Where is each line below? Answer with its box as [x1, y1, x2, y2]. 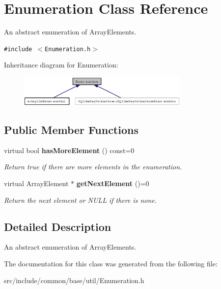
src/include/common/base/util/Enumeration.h [4, 275, 144, 285]
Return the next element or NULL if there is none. [4, 194, 157, 205]
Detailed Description [4, 219, 111, 234]
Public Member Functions [4, 122, 138, 137]
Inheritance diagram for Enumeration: [4, 60, 118, 70]
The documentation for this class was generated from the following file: [4, 258, 218, 269]
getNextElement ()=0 [76, 178, 149, 189]
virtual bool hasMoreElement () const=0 [4, 145, 135, 155]
